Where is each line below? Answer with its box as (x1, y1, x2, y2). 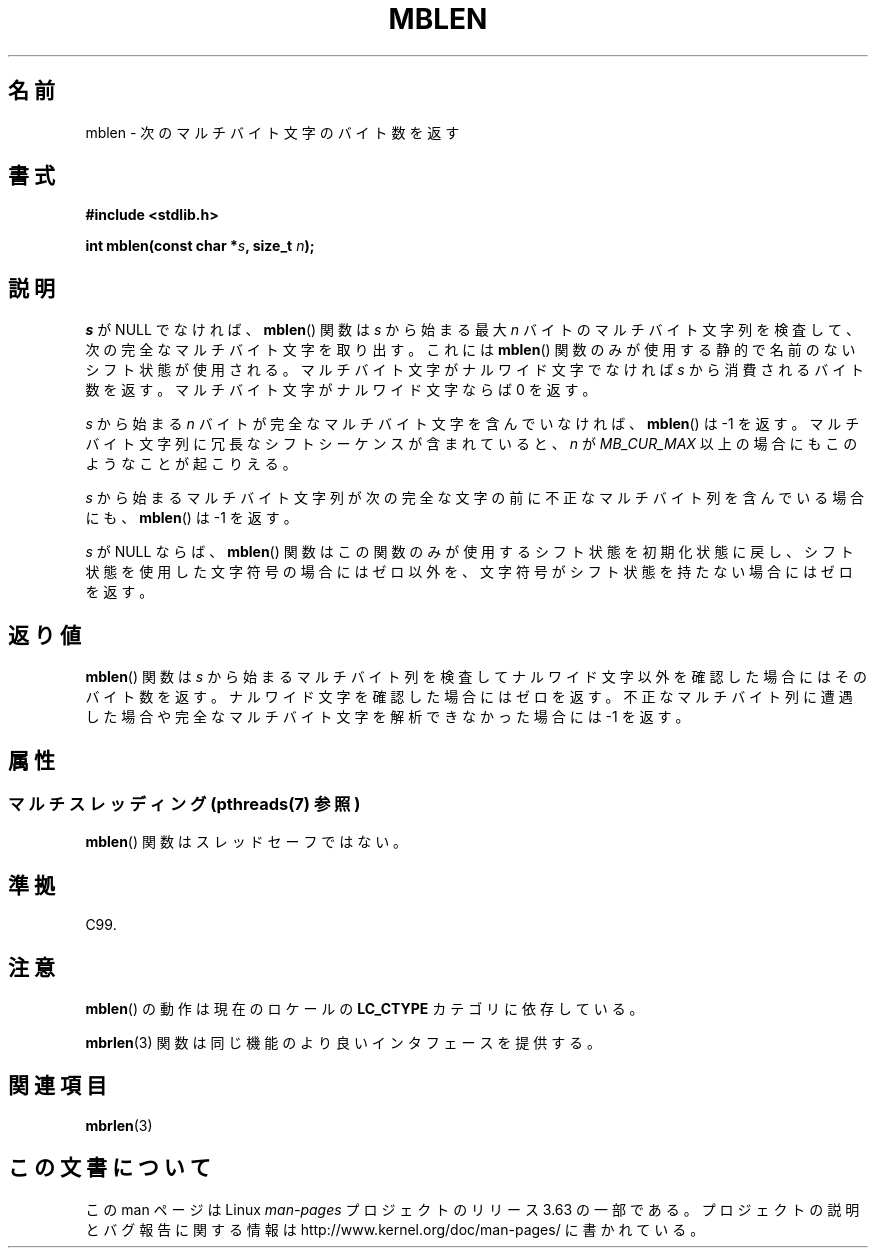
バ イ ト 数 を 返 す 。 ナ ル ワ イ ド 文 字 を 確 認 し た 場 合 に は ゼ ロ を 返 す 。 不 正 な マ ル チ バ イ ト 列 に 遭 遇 (85, 688, 853, 706)
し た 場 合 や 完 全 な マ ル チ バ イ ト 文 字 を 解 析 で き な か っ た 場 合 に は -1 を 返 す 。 (85, 708, 690, 726)
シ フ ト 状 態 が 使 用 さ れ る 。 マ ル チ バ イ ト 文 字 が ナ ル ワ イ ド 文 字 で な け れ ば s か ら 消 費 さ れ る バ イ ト (85, 361, 865, 379)
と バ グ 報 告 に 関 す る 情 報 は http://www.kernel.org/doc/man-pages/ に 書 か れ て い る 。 (85, 1220, 705, 1238)
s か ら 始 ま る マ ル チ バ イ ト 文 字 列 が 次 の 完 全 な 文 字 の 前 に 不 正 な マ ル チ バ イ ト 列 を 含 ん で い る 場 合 (85, 489, 865, 507)
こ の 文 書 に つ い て (8, 1155, 211, 1181)
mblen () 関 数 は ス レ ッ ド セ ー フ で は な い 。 (85, 833, 408, 851)
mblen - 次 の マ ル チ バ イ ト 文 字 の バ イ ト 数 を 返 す (85, 123, 460, 141)
